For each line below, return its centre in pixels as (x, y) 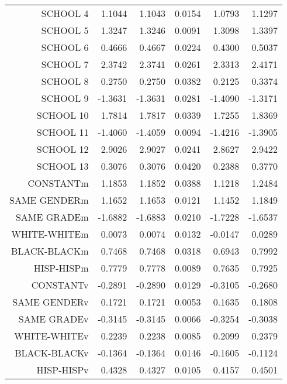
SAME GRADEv (53, 319)
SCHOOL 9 (65, 98)
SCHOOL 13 (63, 166)
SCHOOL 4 (65, 13)
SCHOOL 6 (65, 47)
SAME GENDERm (49, 200)
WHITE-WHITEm (50, 234)
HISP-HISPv (63, 370)
